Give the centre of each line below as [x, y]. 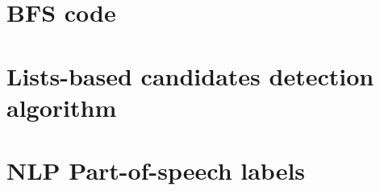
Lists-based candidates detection [190, 75]
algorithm [62, 107]
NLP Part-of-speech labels [156, 170]
